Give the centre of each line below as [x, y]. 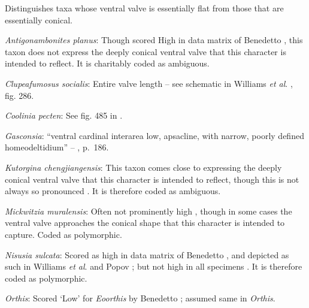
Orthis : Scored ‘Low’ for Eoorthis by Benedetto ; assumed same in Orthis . [140, 298]
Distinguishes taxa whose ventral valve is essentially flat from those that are [144, 8]
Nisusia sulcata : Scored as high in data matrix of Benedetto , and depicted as [147, 254]
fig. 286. [19, 95]
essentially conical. [39, 19]
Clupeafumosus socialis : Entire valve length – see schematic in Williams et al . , [149, 83]
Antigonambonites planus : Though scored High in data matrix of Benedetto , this [154, 40]
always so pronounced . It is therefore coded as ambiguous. [113, 191]
